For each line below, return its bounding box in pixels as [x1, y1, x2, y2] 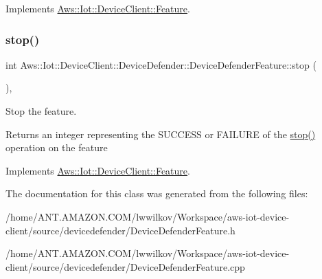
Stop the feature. [5, 104, 77, 118]
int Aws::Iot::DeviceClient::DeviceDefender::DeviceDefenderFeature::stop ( [5, 57, 317, 71]
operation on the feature [5, 140, 108, 155]
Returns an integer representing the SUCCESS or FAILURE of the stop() [5, 126, 316, 141]
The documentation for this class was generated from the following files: [5, 186, 308, 201]
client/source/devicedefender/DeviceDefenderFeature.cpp [5, 259, 245, 274]
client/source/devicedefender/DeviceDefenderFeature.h [5, 223, 235, 237]
